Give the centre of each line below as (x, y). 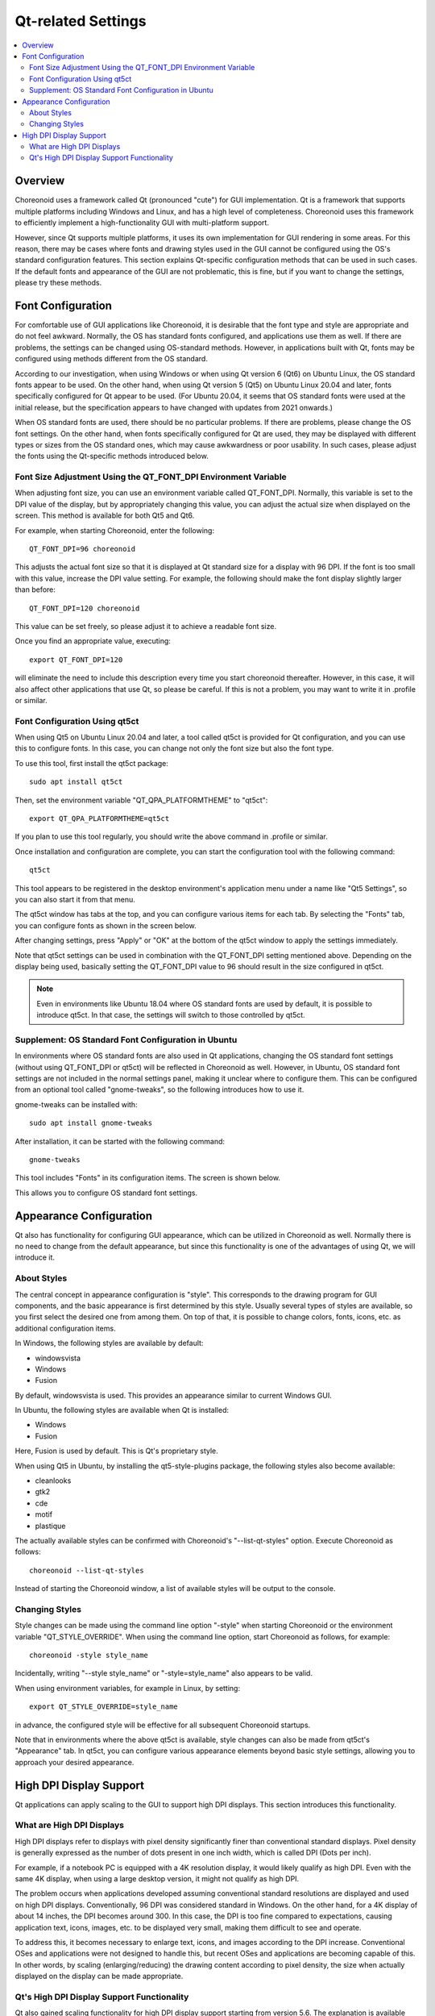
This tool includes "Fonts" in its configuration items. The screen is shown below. (148, 1178)
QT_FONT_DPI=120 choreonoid (85, 608)
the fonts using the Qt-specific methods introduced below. (112, 456)
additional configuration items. (65, 1328)
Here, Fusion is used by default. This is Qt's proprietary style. (117, 1451)
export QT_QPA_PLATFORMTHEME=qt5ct (99, 818)
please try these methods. (58, 283)
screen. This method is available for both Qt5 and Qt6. (105, 515)
